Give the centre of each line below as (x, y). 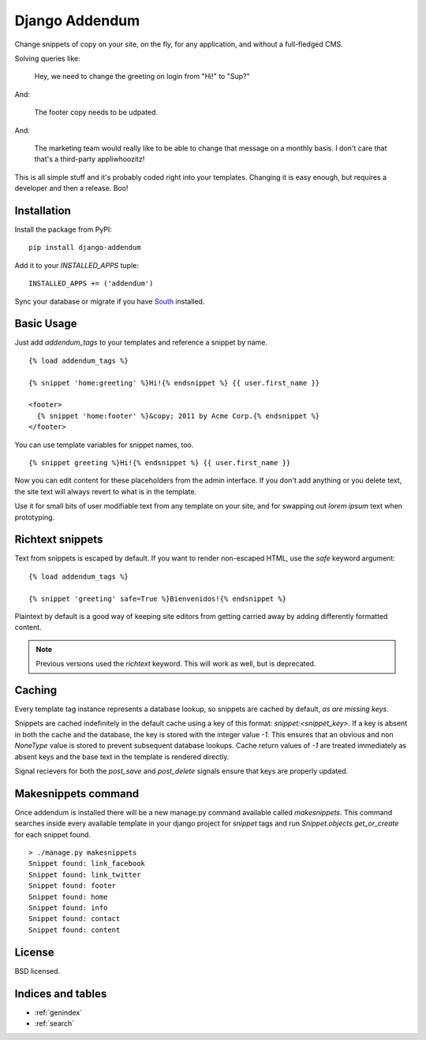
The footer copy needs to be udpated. (96, 112)
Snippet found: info (68, 908)
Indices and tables (61, 993)
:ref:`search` (54, 1023)
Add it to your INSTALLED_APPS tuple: (77, 265)
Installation (43, 210)
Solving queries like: (47, 58)
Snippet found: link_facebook (87, 864)
